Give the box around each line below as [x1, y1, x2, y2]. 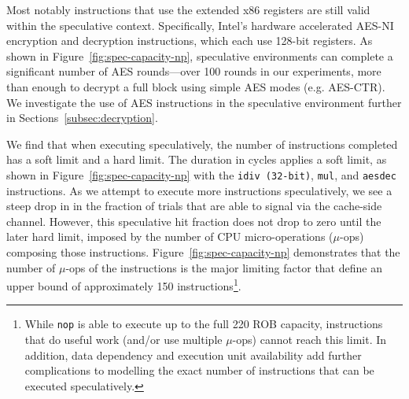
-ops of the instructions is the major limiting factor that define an [65, 259, 382, 275]
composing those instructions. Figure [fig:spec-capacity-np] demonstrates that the [6, 243, 400, 260]
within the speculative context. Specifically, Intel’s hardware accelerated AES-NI [6, 17, 394, 33]
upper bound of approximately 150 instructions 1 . [6, 275, 241, 294]
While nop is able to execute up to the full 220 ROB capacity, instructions [24, 316, 383, 332]
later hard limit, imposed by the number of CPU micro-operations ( [6, 228, 333, 245]
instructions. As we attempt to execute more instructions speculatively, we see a [6, 182, 392, 198]
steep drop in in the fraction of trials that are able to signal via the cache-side [6, 198, 382, 214]
